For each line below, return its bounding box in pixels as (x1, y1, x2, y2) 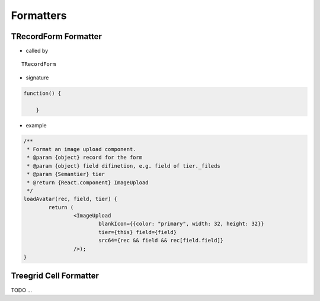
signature (25, 74, 49, 81)
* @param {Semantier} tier (27, 171, 105, 178)
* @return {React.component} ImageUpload (27, 179, 149, 186)
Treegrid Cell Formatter (11, 271, 99, 281)
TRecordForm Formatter (11, 31, 102, 41)
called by (25, 47, 49, 55)
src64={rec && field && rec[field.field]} (98, 237, 224, 244)
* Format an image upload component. (27, 146, 136, 152)
